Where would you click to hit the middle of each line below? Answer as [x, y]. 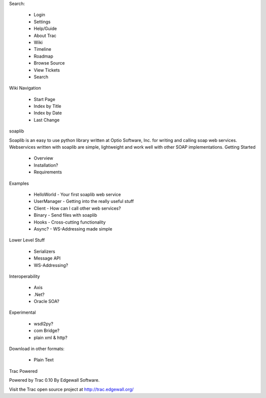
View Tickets [47, 70]
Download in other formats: [37, 349]
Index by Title [48, 106]
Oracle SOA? [47, 301]
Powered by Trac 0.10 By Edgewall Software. [54, 380]
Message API [47, 258]
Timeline [43, 49]
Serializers [44, 251]
